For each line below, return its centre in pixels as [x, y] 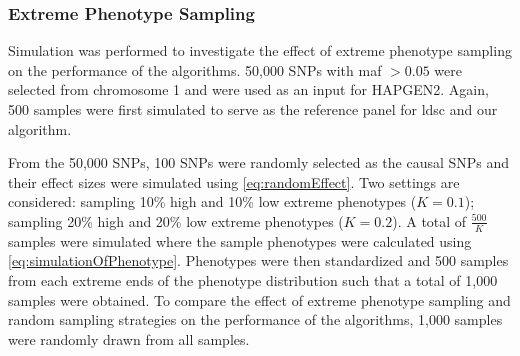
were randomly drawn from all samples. [129, 338]
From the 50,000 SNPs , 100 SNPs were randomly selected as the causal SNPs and [259, 162]
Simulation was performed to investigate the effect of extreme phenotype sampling [260, 50]
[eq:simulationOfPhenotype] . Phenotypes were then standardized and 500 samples [258, 260]
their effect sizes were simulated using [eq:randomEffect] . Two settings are [234, 181]
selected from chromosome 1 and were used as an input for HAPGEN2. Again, [248, 89]
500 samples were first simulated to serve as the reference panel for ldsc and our [253, 109]
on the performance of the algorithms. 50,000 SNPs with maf [195, 69]
